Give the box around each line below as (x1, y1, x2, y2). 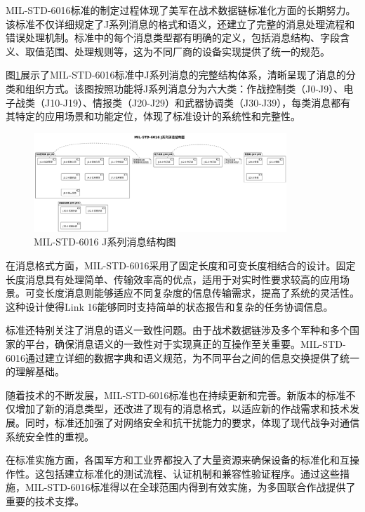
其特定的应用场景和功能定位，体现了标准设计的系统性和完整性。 (6, 109, 300, 123)
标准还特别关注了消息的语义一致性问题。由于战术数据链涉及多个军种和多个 (6, 323, 350, 337)
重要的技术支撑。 (6, 493, 84, 508)
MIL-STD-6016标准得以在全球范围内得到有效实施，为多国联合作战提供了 (25, 480, 356, 494)
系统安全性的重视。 (6, 429, 94, 443)
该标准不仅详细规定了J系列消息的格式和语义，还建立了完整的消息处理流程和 (6, 16, 355, 31)
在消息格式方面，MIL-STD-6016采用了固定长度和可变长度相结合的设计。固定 (6, 258, 356, 273)
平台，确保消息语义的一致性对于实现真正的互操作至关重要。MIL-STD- (25, 337, 346, 351)
